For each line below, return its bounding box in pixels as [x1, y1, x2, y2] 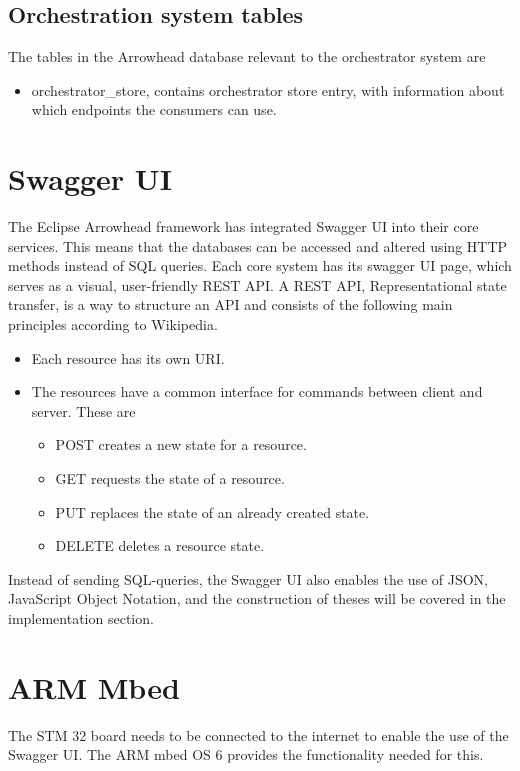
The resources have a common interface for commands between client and [31, 381, 483, 402]
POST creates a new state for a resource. [55, 434, 307, 455]
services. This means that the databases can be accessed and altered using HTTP [8, 235, 508, 256]
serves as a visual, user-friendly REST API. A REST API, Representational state [8, 274, 507, 295]
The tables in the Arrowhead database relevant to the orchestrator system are [8, 46, 486, 67]
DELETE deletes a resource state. [55, 535, 265, 556]
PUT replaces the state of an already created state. [55, 501, 370, 522]
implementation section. [8, 608, 154, 629]
